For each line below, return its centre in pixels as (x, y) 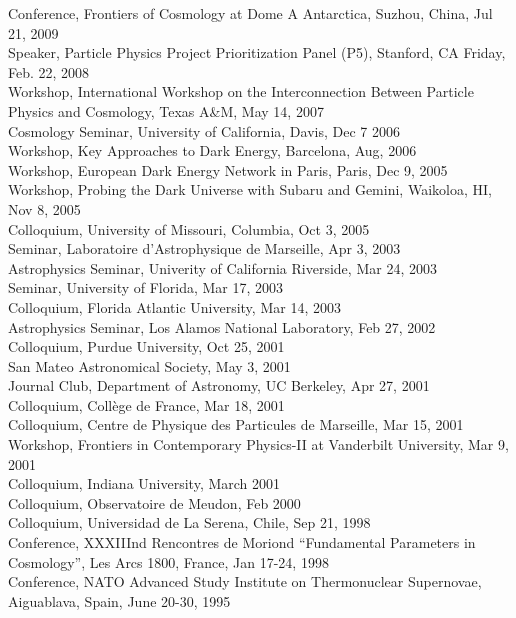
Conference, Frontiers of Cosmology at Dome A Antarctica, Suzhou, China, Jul (250, 13)
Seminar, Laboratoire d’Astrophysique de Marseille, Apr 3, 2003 (204, 248)
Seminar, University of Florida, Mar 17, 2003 (146, 287)
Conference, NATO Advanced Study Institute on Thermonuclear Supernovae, (245, 581)
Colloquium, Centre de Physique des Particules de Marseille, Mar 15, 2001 (236, 424)
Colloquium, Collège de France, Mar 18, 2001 (146, 404)
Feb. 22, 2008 (49, 71)
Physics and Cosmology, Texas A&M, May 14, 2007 (166, 110)
